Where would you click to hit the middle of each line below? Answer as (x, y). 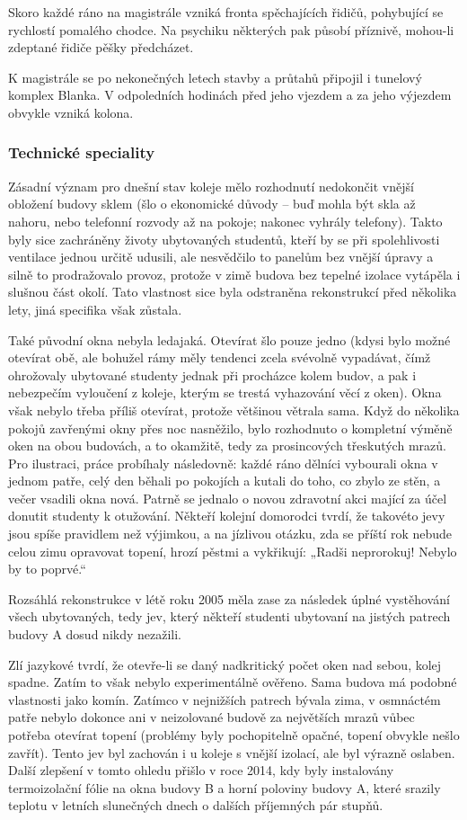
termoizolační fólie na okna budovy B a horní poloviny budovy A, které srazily (225, 787)
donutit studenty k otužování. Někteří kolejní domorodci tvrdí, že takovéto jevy (227, 516)
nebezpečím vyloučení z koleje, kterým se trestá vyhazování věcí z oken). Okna (225, 392)
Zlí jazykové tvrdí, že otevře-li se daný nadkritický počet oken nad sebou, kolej (225, 664)
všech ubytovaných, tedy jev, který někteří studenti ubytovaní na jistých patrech (229, 616)
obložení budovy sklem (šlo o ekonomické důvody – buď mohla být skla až (212, 204)
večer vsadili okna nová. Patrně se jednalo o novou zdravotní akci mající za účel (228, 498)
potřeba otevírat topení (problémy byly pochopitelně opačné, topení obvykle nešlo (234, 735)
